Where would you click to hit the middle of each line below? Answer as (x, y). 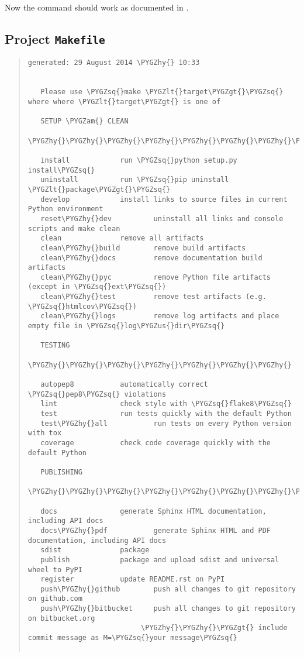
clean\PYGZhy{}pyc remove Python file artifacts (156, 277)
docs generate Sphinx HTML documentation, (153, 511)
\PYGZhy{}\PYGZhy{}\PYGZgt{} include (214, 628)
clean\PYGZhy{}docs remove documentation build (151, 258)
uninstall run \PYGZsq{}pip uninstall (135, 180)
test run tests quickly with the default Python (166, 414)
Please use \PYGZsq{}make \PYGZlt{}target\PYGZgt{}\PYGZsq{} (162, 92)
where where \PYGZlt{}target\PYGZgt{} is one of (124, 102)
